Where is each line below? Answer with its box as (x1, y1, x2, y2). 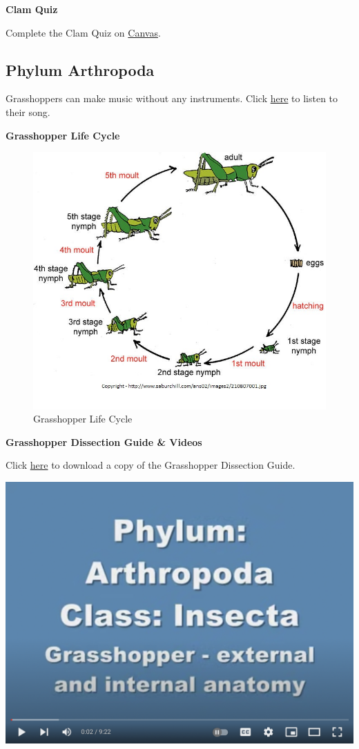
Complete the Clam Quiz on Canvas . (6, 25, 161, 39)
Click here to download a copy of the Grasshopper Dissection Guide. (6, 458, 295, 472)
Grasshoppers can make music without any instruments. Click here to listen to (6, 91, 338, 106)
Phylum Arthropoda (6, 59, 155, 80)
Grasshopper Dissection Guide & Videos (6, 434, 202, 449)
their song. (6, 104, 50, 119)
